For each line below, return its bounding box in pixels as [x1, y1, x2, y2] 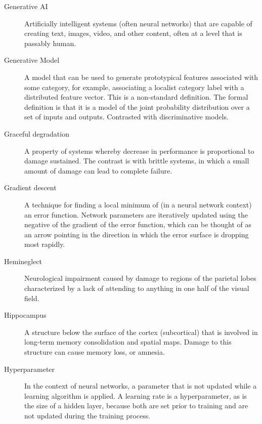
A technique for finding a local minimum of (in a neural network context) [24, 199, 252, 209]
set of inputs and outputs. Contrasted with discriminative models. [24, 111, 229, 122]
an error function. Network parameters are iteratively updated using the [24, 209, 248, 220]
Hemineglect [4, 256, 42, 266]
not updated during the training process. [24, 410, 151, 420]
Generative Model [4, 55, 60, 65]
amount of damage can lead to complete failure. [24, 165, 172, 176]
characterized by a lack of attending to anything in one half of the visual [24, 283, 249, 293]
